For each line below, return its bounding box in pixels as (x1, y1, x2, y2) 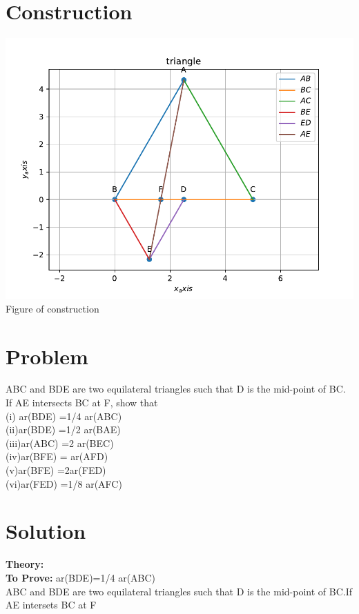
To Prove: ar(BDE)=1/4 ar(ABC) (6, 570, 156, 584)
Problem (6, 341, 88, 370)
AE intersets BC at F (6, 597, 97, 612)
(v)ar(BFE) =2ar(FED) (6, 463, 106, 477)
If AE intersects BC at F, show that (6, 395, 158, 410)
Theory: (6, 557, 44, 571)
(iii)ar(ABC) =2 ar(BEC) (6, 435, 114, 450)
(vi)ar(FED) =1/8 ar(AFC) (6, 476, 122, 491)
